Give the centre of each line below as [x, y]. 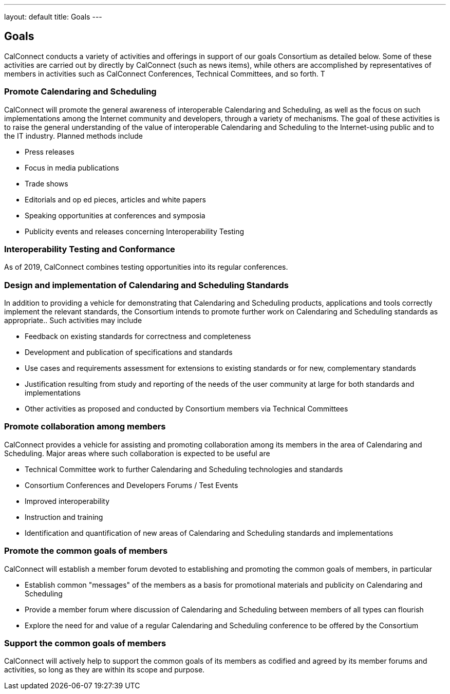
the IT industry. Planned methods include [73, 136]
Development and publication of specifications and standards [129, 352]
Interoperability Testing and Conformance [90, 249]
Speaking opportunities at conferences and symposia [115, 215]
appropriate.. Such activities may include [73, 321]
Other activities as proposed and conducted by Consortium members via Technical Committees [186, 409]
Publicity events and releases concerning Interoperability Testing [135, 231]
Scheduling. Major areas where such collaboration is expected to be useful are [137, 453]
